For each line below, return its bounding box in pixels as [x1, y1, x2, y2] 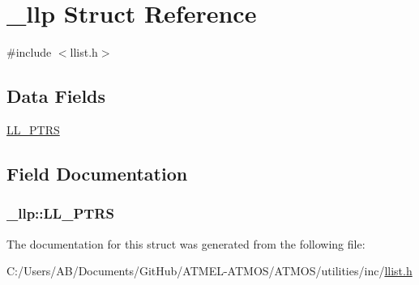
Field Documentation [6, 160, 188, 185]
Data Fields [6, 83, 106, 108]
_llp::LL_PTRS [6, 203, 114, 223]
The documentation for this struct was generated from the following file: [6, 235, 366, 252]
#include [6, 44, 52, 61]
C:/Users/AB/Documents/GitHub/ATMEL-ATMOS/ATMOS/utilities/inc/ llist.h [6, 262, 413, 279]
